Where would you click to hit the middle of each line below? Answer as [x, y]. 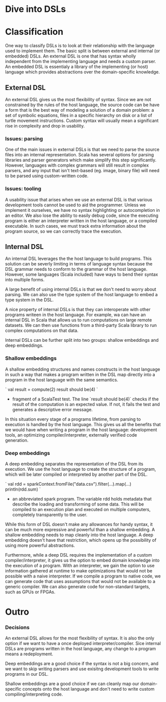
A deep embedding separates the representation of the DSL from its [74, 464]
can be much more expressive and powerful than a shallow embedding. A [80, 529]
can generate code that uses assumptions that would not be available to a [80, 581]
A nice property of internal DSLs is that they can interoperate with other [78, 310]
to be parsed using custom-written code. [47, 176]
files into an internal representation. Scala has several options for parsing [80, 155]
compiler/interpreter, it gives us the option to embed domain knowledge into [82, 560]
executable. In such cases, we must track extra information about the [76, 226]
